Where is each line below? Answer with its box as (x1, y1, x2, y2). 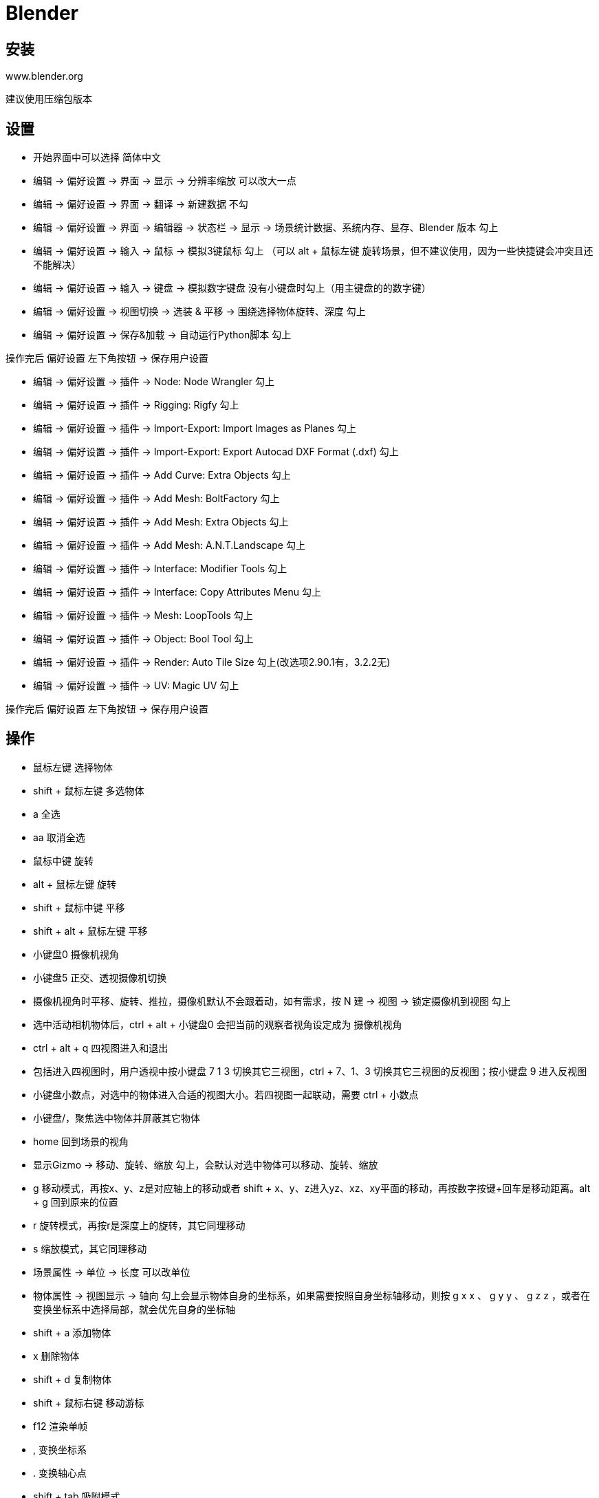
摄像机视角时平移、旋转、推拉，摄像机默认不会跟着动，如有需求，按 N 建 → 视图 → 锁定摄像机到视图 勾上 (33, 995, 511, 1007)
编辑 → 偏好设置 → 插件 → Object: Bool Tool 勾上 (33, 633, 254, 645)
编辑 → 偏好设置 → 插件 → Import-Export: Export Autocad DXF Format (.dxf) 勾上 (33, 446, 399, 458)
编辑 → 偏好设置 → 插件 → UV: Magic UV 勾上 (33, 680, 239, 692)
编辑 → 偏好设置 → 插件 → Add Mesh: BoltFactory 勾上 (33, 492, 280, 505)
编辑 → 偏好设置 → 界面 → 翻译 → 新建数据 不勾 (33, 198, 248, 210)
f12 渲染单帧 (33, 1420, 88, 1432)
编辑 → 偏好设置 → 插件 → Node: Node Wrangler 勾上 (33, 376, 275, 388)
